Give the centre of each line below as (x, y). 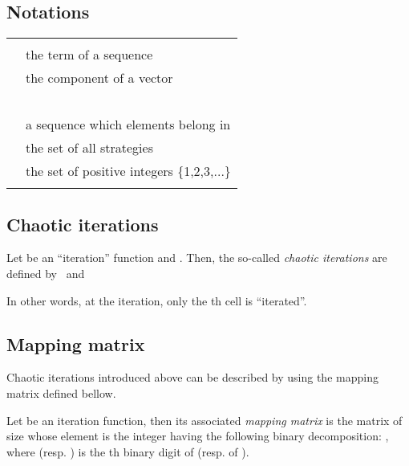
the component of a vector (99, 78)
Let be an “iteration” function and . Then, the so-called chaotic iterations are (197, 258)
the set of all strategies (89, 148)
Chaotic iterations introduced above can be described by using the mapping (192, 377)
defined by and (46, 273)
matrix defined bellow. (61, 392)
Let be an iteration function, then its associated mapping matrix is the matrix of (204, 420)
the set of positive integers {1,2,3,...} (128, 171)
